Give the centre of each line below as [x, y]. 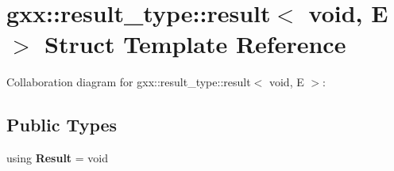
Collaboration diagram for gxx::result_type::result [129, 82]
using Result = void [58, 158]
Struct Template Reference [195, 44]
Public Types [62, 125]
